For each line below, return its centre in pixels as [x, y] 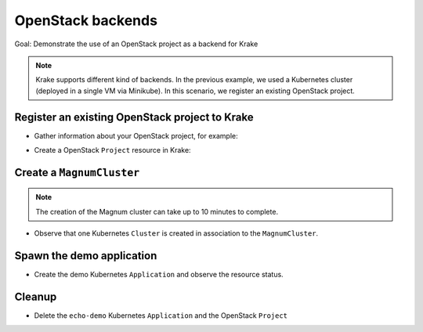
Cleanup [36, 296]
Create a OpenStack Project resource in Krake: [112, 150]
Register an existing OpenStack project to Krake [134, 117]
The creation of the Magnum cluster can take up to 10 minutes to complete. [157, 211]
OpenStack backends [86, 20]
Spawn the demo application [86, 256]
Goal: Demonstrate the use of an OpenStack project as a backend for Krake [136, 44]
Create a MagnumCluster [77, 172]
